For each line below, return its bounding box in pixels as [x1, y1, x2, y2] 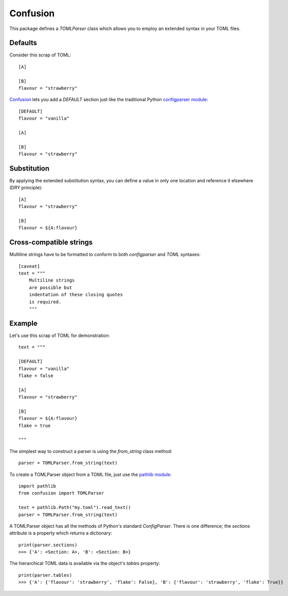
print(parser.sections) [18, 542, 78, 548]
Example [9, 319, 38, 328]
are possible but [28, 285, 72, 290]
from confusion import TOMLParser [18, 490, 104, 496]
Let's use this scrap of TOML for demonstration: [9, 332, 110, 338]
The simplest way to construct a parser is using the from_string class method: [9, 448, 172, 454]
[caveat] [18, 263, 40, 269]
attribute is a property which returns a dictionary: [9, 530, 112, 536]
